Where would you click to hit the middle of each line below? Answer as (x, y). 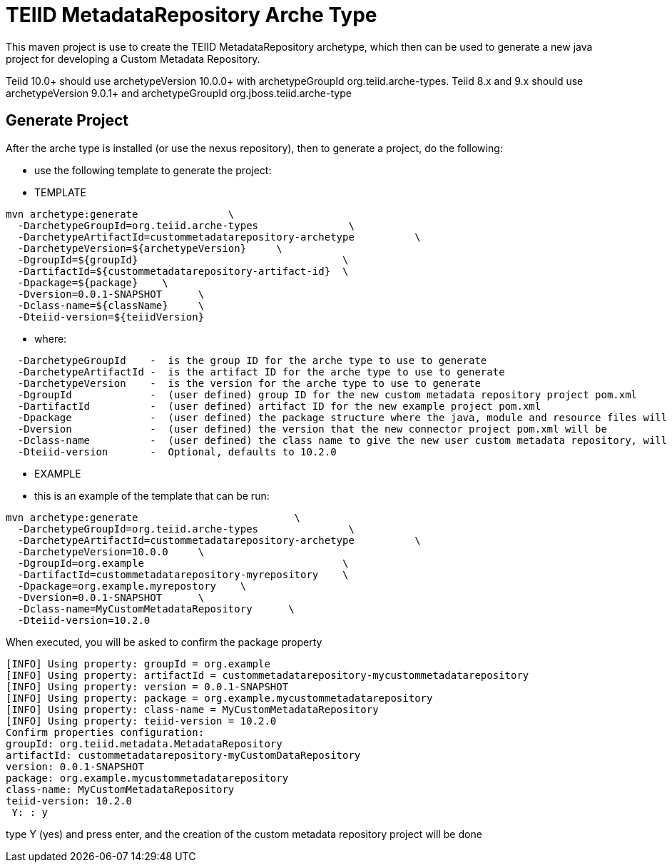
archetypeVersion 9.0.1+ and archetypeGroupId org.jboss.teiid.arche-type (179, 93)
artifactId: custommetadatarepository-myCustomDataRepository (183, 755)
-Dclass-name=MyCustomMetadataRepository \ (156, 609)
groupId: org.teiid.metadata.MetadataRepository (144, 743)
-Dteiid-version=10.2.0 (84, 620)
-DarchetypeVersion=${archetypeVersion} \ (150, 248)
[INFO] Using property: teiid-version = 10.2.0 (141, 721)
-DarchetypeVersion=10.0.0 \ (111, 551)
